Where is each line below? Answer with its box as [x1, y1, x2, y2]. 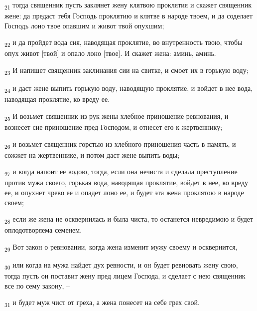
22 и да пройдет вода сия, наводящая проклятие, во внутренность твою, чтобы [4, 37, 243, 49]
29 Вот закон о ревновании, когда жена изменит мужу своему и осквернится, [4, 241, 238, 253]
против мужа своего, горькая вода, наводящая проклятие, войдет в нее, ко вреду [4, 177, 249, 188]
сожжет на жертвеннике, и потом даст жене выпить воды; [4, 149, 180, 160]
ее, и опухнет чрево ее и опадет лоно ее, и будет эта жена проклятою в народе [4, 187, 244, 198]
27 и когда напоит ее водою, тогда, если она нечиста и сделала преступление [4, 166, 238, 178]
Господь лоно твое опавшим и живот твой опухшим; [4, 20, 164, 30]
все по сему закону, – [4, 280, 70, 291]
